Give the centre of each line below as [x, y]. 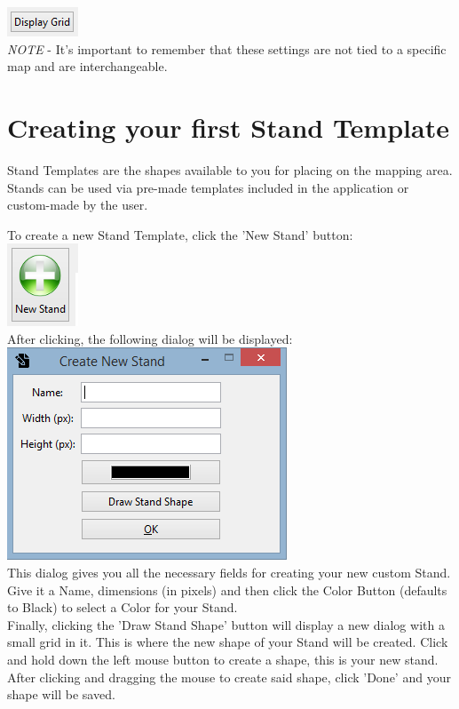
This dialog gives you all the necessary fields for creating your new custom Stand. [229, 573]
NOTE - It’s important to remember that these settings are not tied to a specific [227, 48]
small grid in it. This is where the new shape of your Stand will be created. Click [228, 642]
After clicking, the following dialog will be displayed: [150, 338]
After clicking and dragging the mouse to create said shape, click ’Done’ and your [229, 677]
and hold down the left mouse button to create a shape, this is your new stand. [223, 660]
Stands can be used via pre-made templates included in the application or [208, 187]
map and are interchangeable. [87, 66]
